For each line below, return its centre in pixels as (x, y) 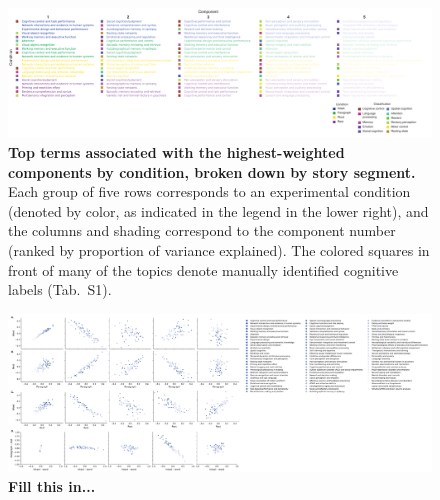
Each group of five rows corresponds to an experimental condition (209, 191)
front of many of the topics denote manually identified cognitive (203, 269)
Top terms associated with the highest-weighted (176, 152)
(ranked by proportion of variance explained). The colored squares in (219, 249)
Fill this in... (52, 485)
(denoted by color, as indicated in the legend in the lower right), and (218, 210)
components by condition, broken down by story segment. (212, 171)
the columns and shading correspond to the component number (202, 230)
